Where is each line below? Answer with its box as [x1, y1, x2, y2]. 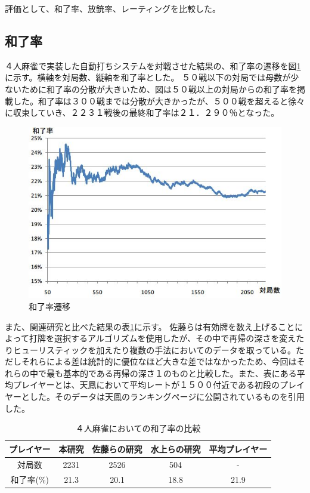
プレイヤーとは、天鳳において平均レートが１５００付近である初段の [13, 378, 280, 391]
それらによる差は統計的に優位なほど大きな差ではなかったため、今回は [21, 355, 297, 368]
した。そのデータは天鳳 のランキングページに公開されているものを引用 [29, 390, 305, 403]
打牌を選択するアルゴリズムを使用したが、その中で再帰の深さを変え [29, 332, 296, 344]
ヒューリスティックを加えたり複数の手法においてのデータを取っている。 [13, 343, 296, 356]
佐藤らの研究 [92, 442, 142, 455]
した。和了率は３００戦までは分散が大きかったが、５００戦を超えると [13, 94, 289, 107]
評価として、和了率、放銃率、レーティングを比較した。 [5, 2, 221, 14]
